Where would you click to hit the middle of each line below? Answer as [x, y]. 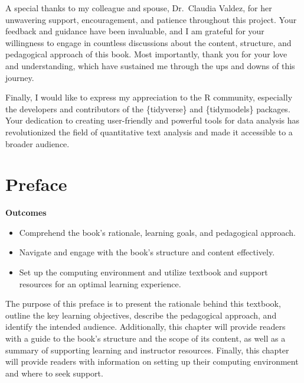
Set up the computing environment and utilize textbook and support [143, 272]
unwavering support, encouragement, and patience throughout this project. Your [151, 19]
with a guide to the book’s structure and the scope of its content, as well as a [146, 338]
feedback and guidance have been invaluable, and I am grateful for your [135, 31]
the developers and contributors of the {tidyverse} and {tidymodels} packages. [148, 108]
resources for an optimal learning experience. [100, 283]
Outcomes [26, 212]
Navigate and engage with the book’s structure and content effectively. [147, 252]
